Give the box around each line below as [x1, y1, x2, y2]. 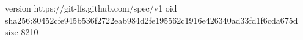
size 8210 [5, 25, 38, 38]
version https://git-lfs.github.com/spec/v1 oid [5, 2, 177, 14]
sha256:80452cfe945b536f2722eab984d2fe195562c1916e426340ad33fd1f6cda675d [5, 13, 298, 26]
